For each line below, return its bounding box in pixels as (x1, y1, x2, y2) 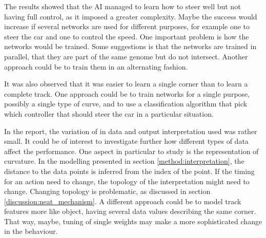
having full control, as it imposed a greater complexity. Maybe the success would (4, 11, 257, 21)
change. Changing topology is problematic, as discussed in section (4, 186, 211, 197)
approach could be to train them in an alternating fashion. (4, 61, 188, 72)
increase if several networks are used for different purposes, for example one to (4, 21, 250, 32)
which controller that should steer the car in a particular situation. (4, 108, 214, 119)
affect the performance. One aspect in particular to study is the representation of (4, 145, 259, 156)
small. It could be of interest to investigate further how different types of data (4, 136, 249, 146)
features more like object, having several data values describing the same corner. (4, 206, 256, 217)
